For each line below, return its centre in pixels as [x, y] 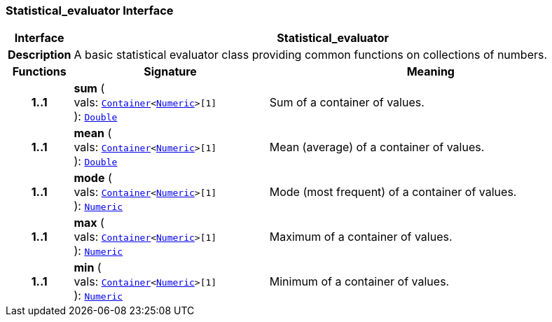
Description [40, 55]
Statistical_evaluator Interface [90, 10]
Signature [170, 72]
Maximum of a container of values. [361, 237]
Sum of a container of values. [347, 103]
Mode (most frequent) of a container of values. [393, 192]
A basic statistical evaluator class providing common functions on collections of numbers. [311, 55]
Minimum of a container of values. [359, 282]
